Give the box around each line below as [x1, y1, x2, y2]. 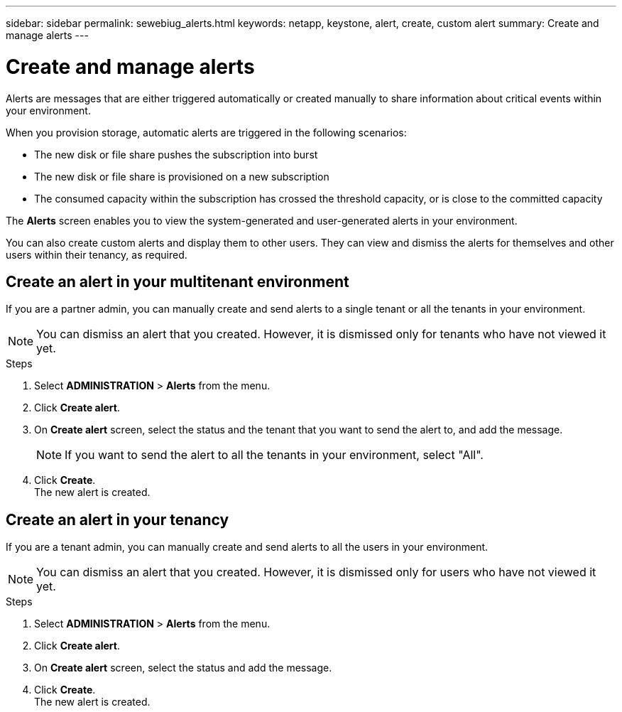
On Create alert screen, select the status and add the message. [34, 662, 332, 674]
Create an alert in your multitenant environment [6, 272, 349, 291]
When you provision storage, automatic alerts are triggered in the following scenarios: [6, 126, 407, 139]
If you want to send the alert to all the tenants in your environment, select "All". [65, 448, 484, 463]
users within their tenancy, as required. [6, 248, 187, 261]
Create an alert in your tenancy [6, 510, 229, 529]
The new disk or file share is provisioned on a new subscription [34, 170, 329, 183]
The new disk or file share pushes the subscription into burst [34, 148, 318, 161]
